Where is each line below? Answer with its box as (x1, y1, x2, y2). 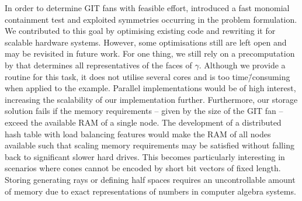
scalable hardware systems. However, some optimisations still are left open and (5, 36, 287, 48)
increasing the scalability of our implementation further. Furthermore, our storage (5, 93, 298, 105)
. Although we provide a (199, 58, 286, 71)
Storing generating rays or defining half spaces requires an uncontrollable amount (5, 173, 296, 185)
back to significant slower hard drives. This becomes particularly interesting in (5, 150, 285, 162)
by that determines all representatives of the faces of (5, 58, 192, 71)
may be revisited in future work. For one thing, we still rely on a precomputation (5, 47, 295, 60)
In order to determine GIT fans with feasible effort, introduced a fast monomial (5, 2, 290, 13)
